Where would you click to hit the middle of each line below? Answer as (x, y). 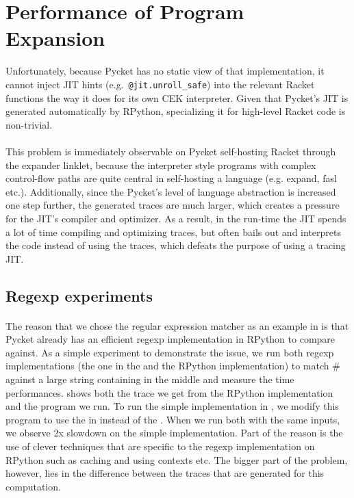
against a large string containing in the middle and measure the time (150, 379)
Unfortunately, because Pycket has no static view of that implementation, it (165, 71)
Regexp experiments (79, 295)
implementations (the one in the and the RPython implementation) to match (167, 366)
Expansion (55, 38)
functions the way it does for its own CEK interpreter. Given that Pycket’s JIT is (177, 97)
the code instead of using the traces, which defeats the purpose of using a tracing (176, 245)
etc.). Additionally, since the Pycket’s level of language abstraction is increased (171, 191)
